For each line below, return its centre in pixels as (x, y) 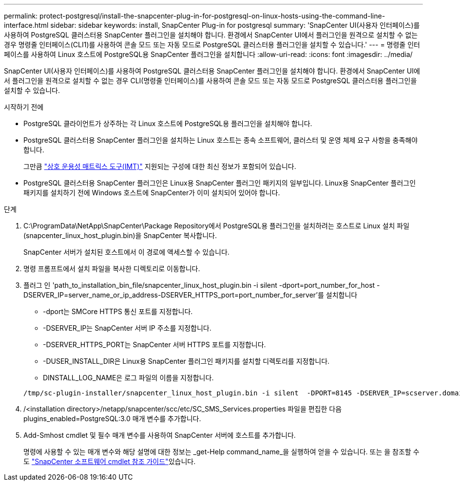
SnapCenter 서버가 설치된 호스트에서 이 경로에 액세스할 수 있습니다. (126, 252)
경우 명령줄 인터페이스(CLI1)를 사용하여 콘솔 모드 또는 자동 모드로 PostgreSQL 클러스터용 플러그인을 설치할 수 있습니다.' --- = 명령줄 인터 (212, 45)
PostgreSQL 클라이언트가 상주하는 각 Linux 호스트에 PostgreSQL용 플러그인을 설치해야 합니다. (168, 123)
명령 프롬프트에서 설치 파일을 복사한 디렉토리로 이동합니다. (112, 269)
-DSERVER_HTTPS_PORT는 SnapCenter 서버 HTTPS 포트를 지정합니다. (154, 345)
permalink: (21, 16)
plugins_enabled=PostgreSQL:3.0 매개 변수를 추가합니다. (112, 419)
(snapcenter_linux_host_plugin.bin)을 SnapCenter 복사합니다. (120, 235)
